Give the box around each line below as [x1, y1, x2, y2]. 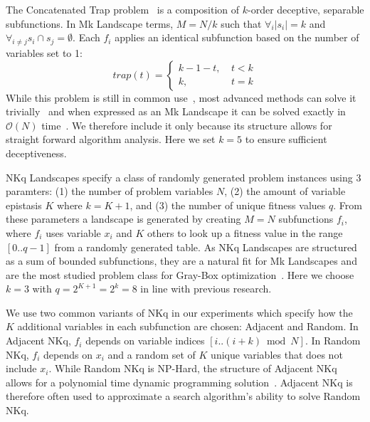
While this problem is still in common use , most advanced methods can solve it [6, 90, 356, 105]
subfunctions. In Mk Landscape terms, [6, 16, 174, 31]
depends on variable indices [85, 333, 205, 348]
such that [221, 16, 262, 31]
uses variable [46, 225, 101, 240]
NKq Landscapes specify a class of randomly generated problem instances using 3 [6, 169, 361, 184]
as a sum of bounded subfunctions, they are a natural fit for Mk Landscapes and [6, 253, 357, 268]
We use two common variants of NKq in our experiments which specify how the [6, 305, 353, 320]
